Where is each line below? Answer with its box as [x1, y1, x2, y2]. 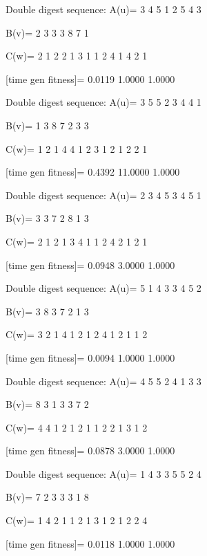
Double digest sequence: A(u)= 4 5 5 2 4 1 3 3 [6, 373, 201, 388]
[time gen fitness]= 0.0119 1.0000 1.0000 [6, 71, 175, 86]
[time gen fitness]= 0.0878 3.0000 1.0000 [6, 443, 175, 458]
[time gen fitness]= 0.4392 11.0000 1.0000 [6, 165, 180, 179]
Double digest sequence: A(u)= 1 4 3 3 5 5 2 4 [6, 466, 201, 481]
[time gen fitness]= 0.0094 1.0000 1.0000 [6, 350, 175, 364]
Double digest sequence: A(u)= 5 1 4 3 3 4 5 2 [6, 281, 201, 295]
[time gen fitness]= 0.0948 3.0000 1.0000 [6, 257, 175, 272]
